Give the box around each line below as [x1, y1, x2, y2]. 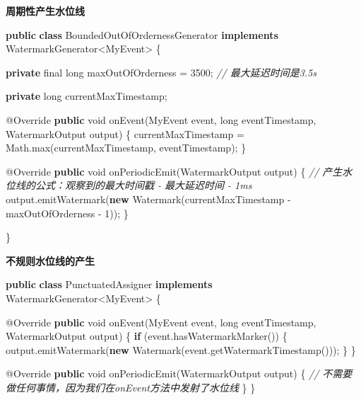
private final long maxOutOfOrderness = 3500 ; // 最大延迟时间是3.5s [6, 64, 316, 79]
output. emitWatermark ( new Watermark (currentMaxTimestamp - [6, 191, 291, 206]
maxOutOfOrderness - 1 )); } [6, 205, 129, 220]
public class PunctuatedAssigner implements [6, 277, 213, 292]
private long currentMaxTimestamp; [6, 88, 167, 103]
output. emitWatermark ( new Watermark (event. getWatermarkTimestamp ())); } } [6, 342, 356, 357]
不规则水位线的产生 [6, 253, 95, 268]
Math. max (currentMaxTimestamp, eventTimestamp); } [6, 140, 247, 155]
